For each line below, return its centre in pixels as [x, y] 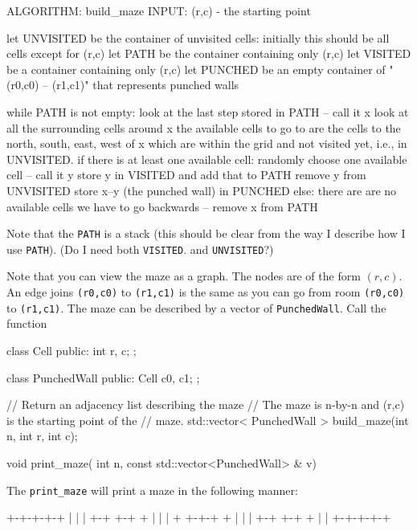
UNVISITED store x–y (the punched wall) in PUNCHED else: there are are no [202, 190]
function [27, 323]
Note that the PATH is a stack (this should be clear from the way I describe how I [206, 233]
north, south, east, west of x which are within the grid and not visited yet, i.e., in [207, 143]
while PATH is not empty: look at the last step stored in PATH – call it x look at [208, 111]
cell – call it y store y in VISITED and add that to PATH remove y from [186, 175]
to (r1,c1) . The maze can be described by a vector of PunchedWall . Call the [196, 307]
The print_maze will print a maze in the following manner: [152, 490]
